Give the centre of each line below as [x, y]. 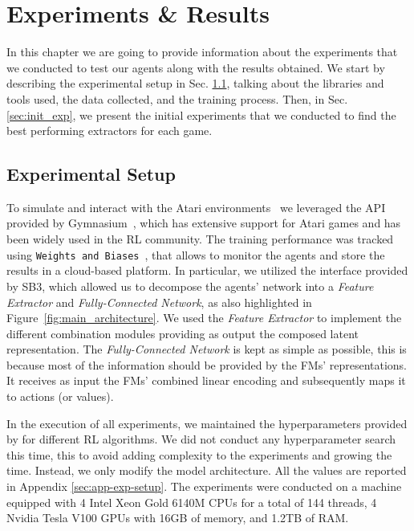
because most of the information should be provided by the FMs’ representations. [207, 364]
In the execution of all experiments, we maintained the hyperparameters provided [207, 423]
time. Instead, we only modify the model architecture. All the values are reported [207, 470]
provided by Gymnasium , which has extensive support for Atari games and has [204, 223]
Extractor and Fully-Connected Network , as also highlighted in [159, 302]
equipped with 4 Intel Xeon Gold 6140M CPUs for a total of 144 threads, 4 [192, 502]
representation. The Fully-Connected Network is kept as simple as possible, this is [207, 349]
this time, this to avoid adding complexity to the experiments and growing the [199, 454]
